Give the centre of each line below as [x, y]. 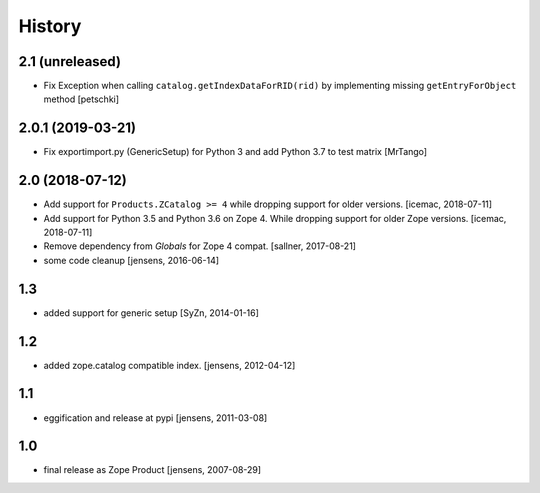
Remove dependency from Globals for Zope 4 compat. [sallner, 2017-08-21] [200, 246]
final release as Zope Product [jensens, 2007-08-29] [152, 470]
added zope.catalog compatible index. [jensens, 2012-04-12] [169, 365]
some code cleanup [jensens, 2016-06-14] [131, 260]
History [50, 26]
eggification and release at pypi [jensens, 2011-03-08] [155, 417]
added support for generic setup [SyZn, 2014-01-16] [151, 312]
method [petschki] [81, 99]
